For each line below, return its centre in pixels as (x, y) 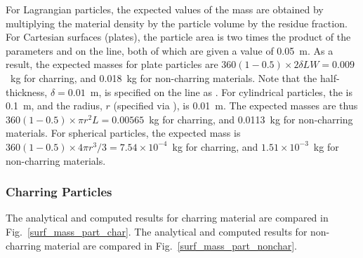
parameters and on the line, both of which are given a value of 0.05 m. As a (170, 50)
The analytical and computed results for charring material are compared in (167, 218)
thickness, (27, 91)
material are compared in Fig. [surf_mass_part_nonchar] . (170, 245)
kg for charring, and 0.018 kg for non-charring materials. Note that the (164, 77)
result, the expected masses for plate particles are (112, 64)
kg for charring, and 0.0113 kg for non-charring (251, 119)
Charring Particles (59, 192)
